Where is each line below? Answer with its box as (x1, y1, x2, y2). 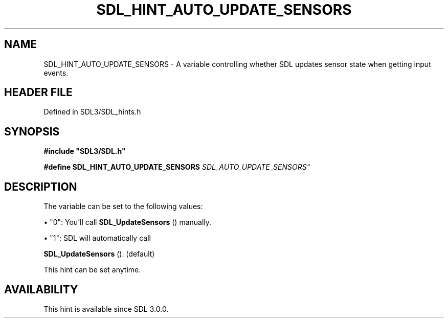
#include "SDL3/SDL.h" (43, 147, 126, 156)
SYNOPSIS (4, 125, 60, 138)
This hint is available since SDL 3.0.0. (43, 304, 169, 313)
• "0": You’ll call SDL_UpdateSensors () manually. (43, 218, 212, 227)
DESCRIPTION (4, 180, 77, 193)
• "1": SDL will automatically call (43, 234, 151, 243)
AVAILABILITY (4, 283, 78, 296)
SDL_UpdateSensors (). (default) (43, 249, 155, 259)
